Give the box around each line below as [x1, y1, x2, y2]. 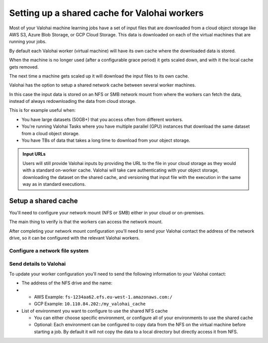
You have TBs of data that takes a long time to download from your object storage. [21, 137, 191, 144]
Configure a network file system [9, 247, 89, 254]
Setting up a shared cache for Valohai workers [9, 7, 204, 18]
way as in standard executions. [22, 181, 86, 187]
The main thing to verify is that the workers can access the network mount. [9, 219, 163, 225]
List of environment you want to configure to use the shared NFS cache [21, 308, 168, 314]
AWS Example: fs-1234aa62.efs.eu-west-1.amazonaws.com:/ [34, 294, 173, 300]
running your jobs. [9, 39, 47, 45]
